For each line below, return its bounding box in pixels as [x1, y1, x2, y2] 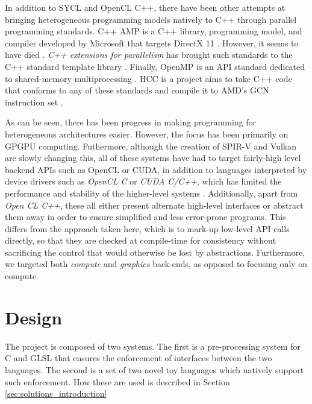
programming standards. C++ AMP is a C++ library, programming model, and [5, 25, 302, 37]
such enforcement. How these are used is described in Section [5, 375, 230, 388]
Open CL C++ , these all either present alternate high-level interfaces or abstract [5, 198, 304, 211]
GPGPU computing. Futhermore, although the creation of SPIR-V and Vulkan [5, 139, 296, 152]
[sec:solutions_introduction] [5, 387, 107, 400]
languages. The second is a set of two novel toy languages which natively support [5, 363, 304, 376]
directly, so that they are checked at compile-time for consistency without [5, 234, 276, 247]
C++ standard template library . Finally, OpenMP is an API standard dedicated [5, 60, 305, 72]
